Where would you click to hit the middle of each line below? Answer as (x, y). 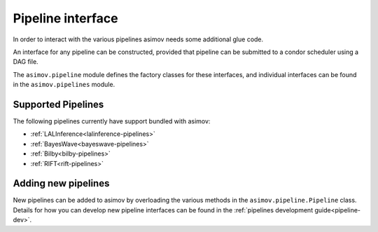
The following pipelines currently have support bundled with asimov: (112, 121)
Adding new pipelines (61, 183)
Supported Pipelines (58, 104)
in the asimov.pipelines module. (64, 85)
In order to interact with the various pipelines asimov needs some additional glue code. (138, 39)
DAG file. (26, 62)
